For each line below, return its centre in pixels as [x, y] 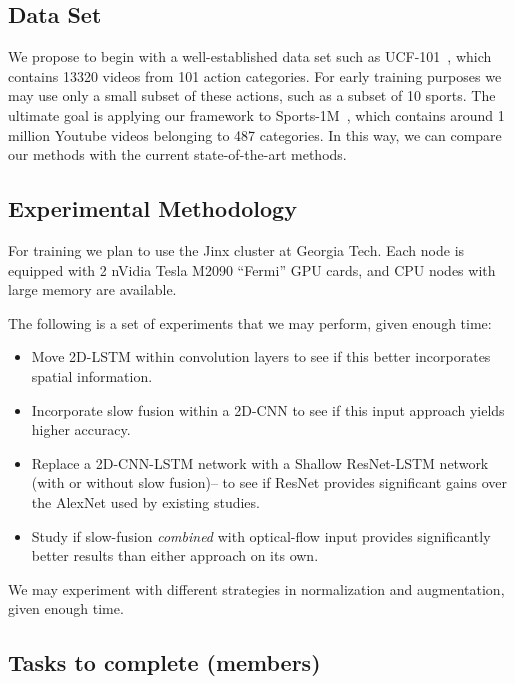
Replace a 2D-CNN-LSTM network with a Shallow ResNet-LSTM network [260, 462]
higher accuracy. [81, 429]
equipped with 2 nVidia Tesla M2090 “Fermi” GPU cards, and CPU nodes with [252, 269]
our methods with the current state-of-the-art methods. [177, 154]
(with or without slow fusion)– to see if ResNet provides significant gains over [269, 482]
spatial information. [92, 375]
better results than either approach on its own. [175, 555]
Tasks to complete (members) [164, 662]
